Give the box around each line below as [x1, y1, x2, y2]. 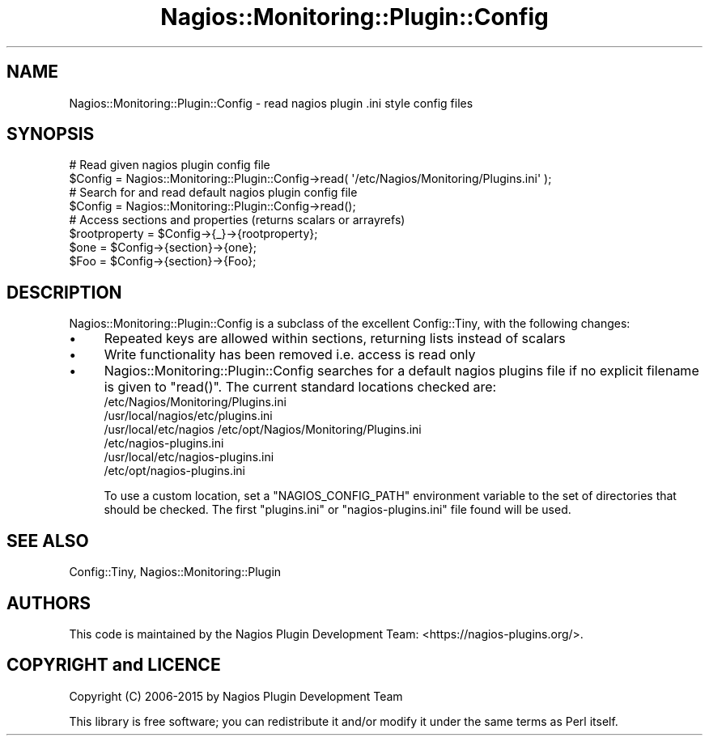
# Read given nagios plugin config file [69, 158, 270, 172]
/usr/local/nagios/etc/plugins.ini [104, 409, 273, 423]
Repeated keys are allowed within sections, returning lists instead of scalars [104, 330, 566, 347]
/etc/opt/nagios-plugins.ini [104, 464, 245, 478]
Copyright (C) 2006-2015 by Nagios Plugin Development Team [69, 689, 403, 703]
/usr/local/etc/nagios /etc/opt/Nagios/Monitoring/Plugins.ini [104, 422, 422, 437]
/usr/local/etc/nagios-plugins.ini [104, 450, 274, 464]
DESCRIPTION [6, 282, 122, 303]
